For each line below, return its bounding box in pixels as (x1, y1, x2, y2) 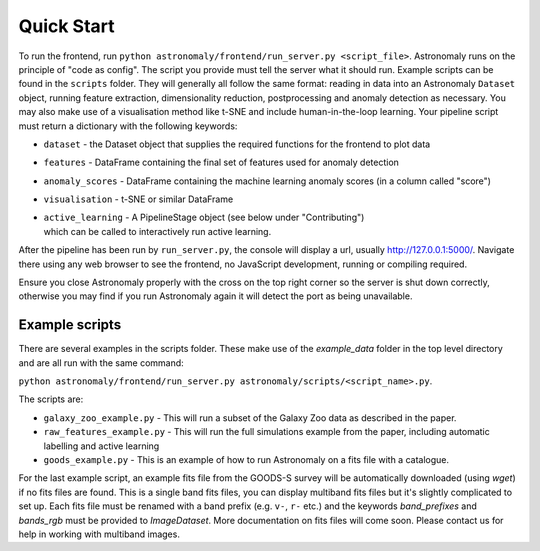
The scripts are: (18, 393, 84, 405)
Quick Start (18, 15, 115, 37)
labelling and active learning (43, 440, 160, 452)
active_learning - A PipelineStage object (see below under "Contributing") (43, 211, 365, 224)
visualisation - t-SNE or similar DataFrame (43, 193, 234, 205)
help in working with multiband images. (18, 528, 180, 540)
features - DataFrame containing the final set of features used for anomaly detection (43, 156, 400, 169)
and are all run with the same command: (18, 356, 184, 369)
